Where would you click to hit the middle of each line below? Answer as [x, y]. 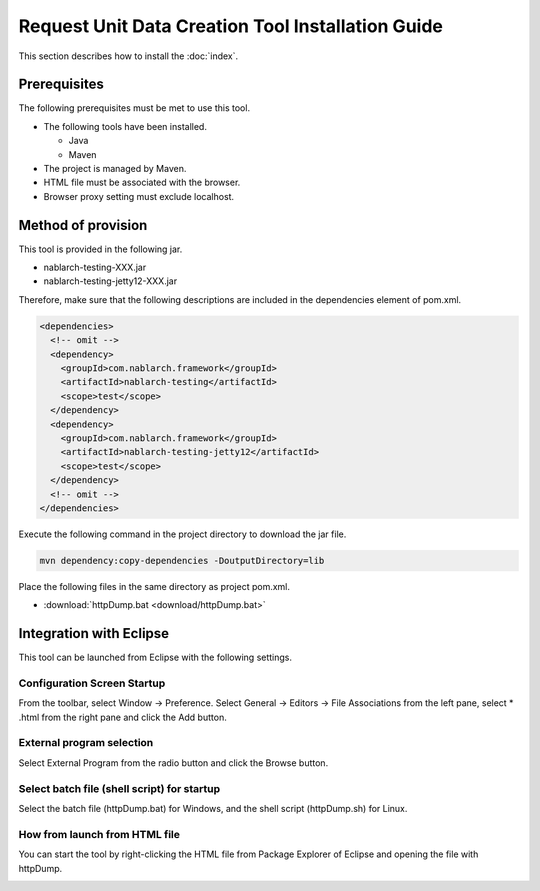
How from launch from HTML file [99, 834]
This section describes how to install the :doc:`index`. [128, 56]
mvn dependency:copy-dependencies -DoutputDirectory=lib [182, 560]
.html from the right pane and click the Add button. [122, 717]
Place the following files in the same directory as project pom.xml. [154, 586]
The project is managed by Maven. [115, 169]
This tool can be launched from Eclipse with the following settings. [155, 657]
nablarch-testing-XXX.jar [95, 267]
